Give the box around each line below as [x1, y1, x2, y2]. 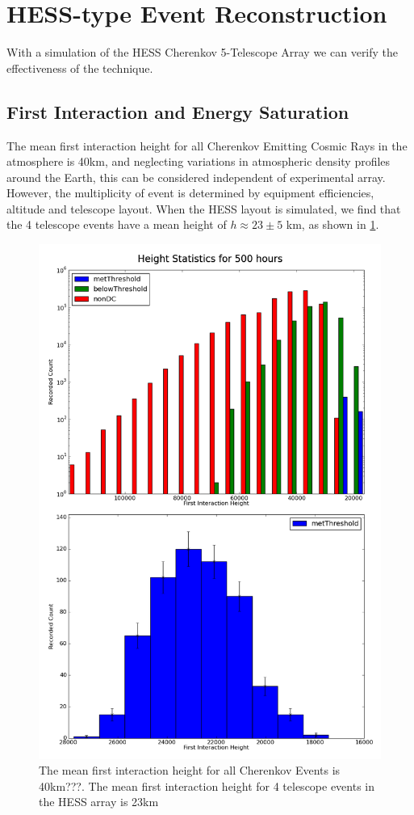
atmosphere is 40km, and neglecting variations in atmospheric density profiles [6, 153, 391, 170]
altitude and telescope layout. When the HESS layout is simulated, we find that [6, 200, 401, 217]
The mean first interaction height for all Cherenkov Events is [39, 762, 341, 779]
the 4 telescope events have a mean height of [6, 216, 227, 233]
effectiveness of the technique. [6, 59, 153, 76]
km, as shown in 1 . [286, 216, 379, 233]
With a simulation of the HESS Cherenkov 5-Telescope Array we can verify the [6, 44, 399, 61]
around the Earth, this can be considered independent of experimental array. [6, 168, 386, 185]
